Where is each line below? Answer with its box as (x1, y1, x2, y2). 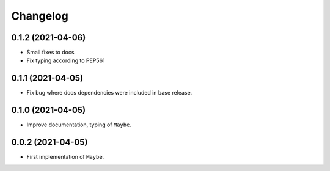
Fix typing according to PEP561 (26, 57, 105, 64)
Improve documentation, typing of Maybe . (26, 121, 131, 128)
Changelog (11, 9, 68, 23)
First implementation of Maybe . (26, 153, 105, 161)
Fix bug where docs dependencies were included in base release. (26, 89, 193, 96)
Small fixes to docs (26, 49, 75, 56)
